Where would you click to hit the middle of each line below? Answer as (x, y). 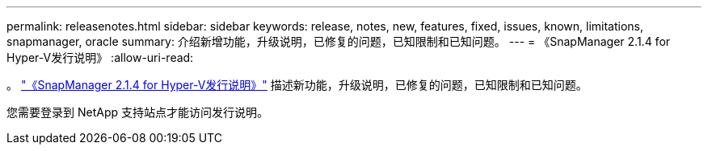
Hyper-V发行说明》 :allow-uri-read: (100, 57)
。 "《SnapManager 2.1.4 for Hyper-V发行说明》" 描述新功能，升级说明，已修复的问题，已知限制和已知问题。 (297, 85)
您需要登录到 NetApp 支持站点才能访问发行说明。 (137, 112)
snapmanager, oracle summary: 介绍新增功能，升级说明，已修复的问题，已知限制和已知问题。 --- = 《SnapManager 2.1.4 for (339, 41)
